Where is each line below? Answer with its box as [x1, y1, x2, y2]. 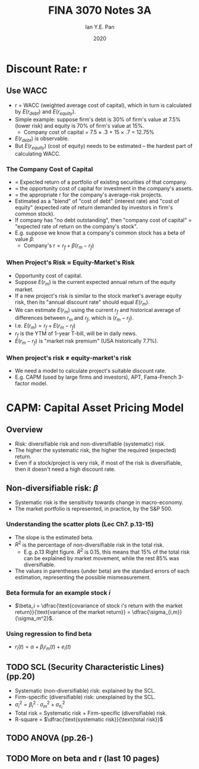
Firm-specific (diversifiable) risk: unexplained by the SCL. [14, 693, 156, 701]
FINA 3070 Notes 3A [48, 4, 151, 17]
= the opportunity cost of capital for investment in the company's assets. [14, 185, 193, 192]
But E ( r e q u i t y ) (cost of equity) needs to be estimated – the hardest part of [14, 143, 193, 151]
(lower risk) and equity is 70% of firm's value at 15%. [14, 122, 144, 129]
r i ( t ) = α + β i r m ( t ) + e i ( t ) [14, 643, 71, 652]
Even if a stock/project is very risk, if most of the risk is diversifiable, [14, 459, 182, 467]
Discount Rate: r [6, 62, 87, 75]
